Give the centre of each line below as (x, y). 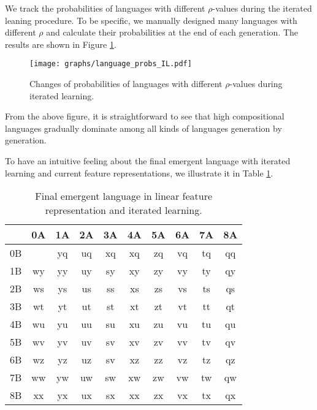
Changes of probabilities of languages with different (126, 84)
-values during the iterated (262, 8)
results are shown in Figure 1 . (61, 44)
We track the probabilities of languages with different (105, 8)
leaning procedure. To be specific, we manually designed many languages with (151, 20)
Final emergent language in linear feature (124, 196)
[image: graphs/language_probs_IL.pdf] (111, 64)
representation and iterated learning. (124, 210)
